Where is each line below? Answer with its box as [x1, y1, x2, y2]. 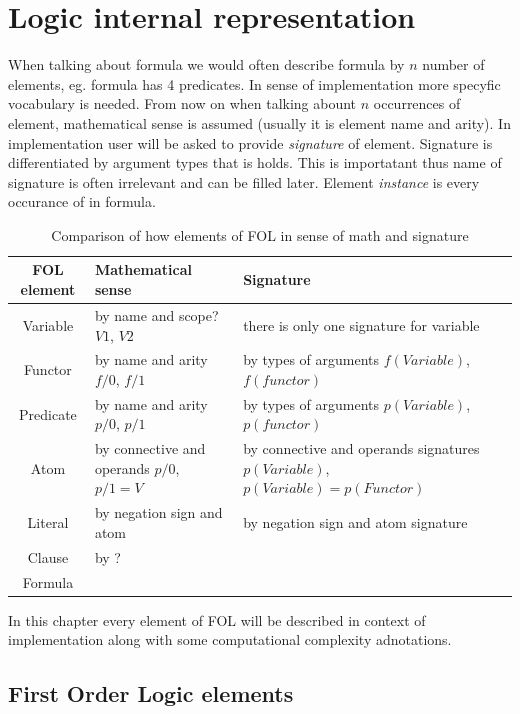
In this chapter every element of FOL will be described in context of [8, 609, 426, 630]
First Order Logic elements [8, 678, 294, 709]
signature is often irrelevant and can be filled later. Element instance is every [8, 171, 480, 192]
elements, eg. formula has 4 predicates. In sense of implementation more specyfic [8, 73, 501, 94]
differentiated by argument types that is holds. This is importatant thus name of [8, 152, 502, 173]
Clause [27, 546, 69, 567]
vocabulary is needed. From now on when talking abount [8, 93, 357, 114]
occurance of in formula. [8, 191, 156, 212]
